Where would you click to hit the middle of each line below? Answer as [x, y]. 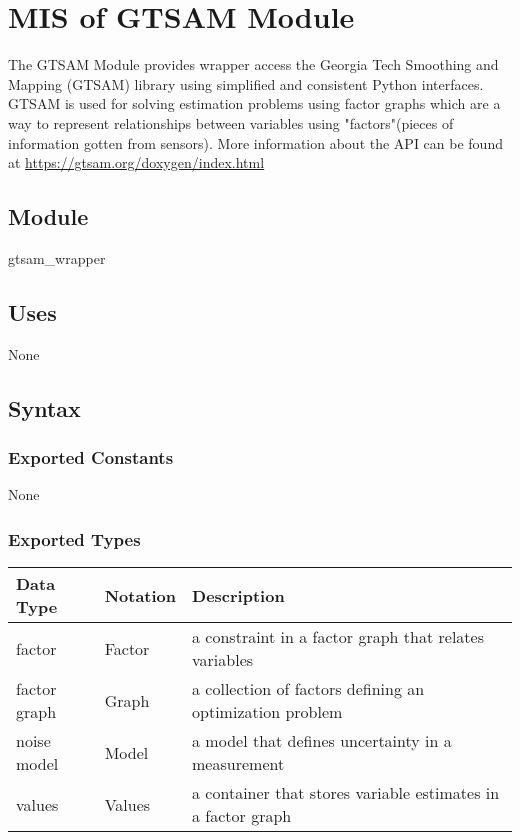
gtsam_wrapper [57, 257]
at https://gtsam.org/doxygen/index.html [136, 162]
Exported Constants [91, 456]
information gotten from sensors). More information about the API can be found [255, 142]
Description [238, 595]
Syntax [44, 407]
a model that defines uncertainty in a [322, 741]
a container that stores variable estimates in [346, 793]
